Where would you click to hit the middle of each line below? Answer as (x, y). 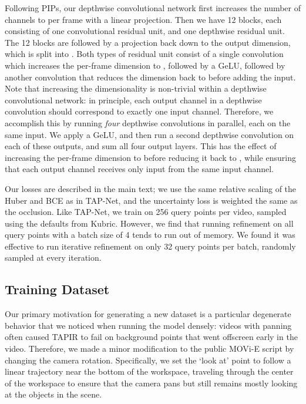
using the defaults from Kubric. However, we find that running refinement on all (149, 223)
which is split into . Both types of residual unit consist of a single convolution (144, 54)
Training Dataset (57, 289)
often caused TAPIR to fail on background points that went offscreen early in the (151, 337)
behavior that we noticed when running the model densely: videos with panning (148, 325)
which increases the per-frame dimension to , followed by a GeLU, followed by (145, 65)
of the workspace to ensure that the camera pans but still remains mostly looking (151, 383)
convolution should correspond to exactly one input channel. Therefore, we (139, 111)
